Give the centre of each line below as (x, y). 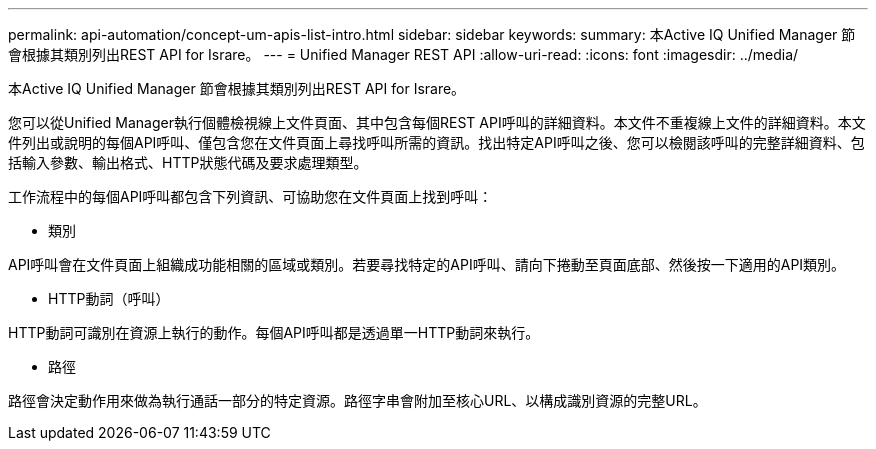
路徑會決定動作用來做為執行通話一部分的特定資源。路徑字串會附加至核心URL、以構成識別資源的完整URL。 (357, 400)
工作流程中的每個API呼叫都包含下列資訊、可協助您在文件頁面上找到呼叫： (250, 196)
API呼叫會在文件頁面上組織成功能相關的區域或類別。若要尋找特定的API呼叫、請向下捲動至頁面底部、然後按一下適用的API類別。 (427, 264)
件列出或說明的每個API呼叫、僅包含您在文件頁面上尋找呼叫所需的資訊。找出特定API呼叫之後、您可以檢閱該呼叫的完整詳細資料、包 (436, 142)
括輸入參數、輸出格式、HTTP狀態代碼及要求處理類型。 (188, 162)
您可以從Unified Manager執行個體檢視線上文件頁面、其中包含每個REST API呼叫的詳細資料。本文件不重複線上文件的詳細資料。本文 (437, 122)
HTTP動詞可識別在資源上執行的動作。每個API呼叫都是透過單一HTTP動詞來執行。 (274, 332)
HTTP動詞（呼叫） (109, 298)
